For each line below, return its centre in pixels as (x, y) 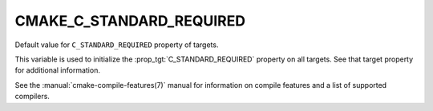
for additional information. (57, 70)
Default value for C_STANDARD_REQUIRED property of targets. (117, 45)
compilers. (32, 97)
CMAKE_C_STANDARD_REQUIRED (130, 21)
